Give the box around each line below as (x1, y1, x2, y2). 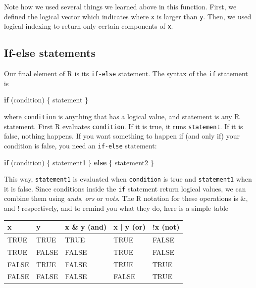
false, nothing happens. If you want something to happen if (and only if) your (4, 131, 240, 141)
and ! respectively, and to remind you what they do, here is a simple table (4, 203, 229, 213)
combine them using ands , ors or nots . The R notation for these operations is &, (4, 193, 248, 203)
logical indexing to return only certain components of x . (4, 21, 173, 31)
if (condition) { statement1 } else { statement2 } (4, 157, 154, 167)
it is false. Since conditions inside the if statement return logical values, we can (4, 183, 246, 193)
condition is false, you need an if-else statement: (4, 140, 157, 150)
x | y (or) (113, 222, 146, 232)
